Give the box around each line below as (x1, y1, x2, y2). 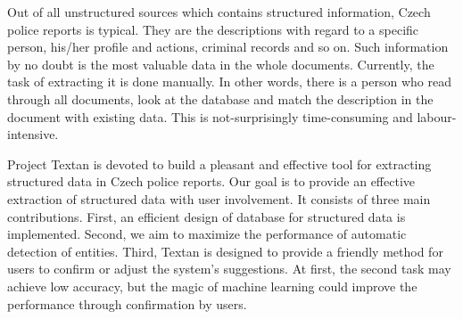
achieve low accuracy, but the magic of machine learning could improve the (7, 276, 418, 295)
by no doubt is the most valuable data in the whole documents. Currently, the (7, 54, 434, 73)
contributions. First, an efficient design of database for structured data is (7, 207, 406, 225)
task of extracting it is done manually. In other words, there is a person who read (7, 72, 452, 91)
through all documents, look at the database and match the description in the (7, 89, 434, 108)
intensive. (7, 125, 59, 143)
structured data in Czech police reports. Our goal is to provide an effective (7, 172, 416, 191)
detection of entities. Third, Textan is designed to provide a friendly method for (7, 241, 443, 260)
